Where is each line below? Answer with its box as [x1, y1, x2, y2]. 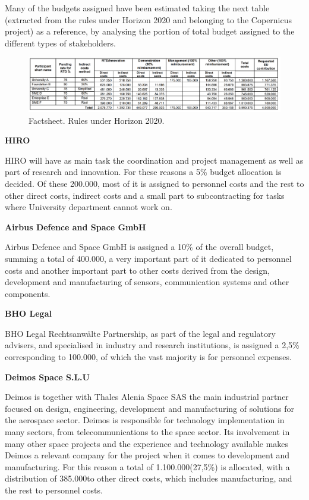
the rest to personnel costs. [5, 484, 103, 496]
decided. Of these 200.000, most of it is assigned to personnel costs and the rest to [5, 177, 304, 189]
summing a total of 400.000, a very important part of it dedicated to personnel [5, 252, 292, 264]
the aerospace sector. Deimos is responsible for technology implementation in [5, 414, 285, 426]
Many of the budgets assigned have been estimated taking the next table [5, 2, 270, 14]
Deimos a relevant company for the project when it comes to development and [5, 449, 290, 461]
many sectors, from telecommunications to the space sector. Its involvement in [5, 426, 290, 438]
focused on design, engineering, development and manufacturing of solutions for [5, 402, 294, 414]
